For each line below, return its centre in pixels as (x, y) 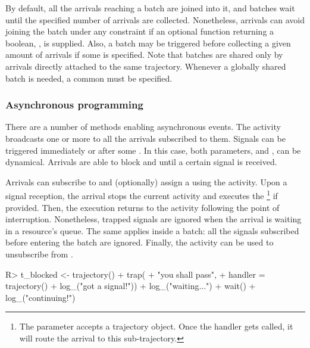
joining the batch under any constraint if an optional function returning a (140, 31)
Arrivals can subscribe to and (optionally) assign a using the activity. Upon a (146, 181)
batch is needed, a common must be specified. (89, 78)
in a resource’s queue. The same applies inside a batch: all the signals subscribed (152, 230)
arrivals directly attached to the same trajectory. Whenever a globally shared (146, 66)
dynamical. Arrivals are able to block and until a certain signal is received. (141, 162)
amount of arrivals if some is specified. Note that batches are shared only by (144, 55)
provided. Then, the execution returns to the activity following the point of (143, 207)
